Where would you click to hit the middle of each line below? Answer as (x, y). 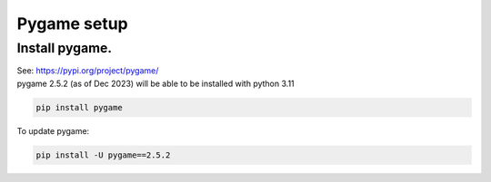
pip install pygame (79, 107)
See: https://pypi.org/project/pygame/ (88, 71)
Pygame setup (73, 24)
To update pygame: (53, 130)
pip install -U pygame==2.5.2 (103, 155)
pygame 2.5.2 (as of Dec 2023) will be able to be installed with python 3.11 (155, 83)
